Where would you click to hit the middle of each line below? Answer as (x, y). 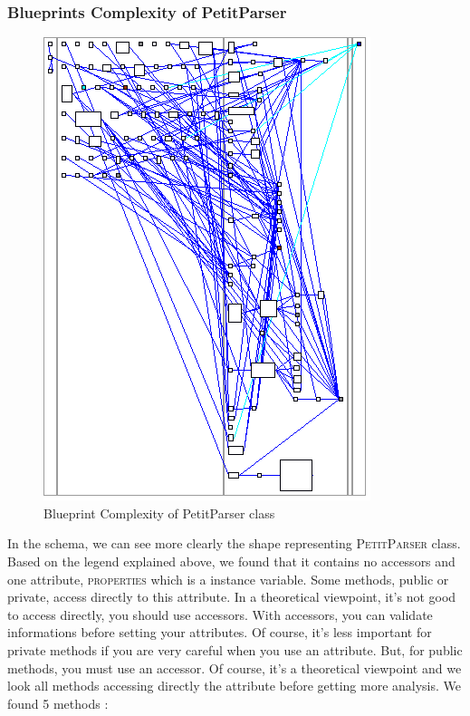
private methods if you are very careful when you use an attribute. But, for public (235, 649)
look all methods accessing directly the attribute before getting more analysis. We (235, 686)
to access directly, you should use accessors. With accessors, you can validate (220, 614)
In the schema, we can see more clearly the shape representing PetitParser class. (234, 543)
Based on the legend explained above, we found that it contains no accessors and (231, 561)
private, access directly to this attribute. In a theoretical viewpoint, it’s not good (232, 597)
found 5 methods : (58, 703)
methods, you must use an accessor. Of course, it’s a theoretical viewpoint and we (235, 668)
